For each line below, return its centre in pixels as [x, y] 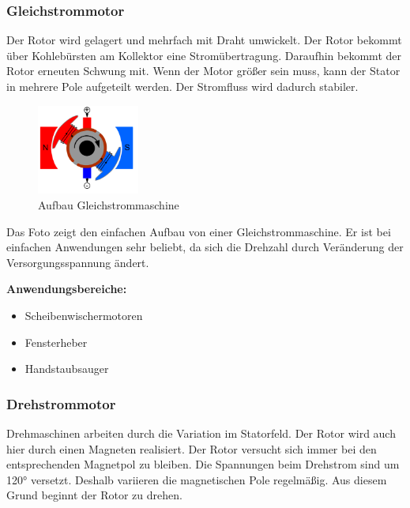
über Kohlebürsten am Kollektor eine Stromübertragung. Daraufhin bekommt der [204, 55]
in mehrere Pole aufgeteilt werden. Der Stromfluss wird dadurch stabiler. [182, 86]
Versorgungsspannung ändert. [78, 262]
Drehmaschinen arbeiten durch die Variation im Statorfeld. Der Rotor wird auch [201, 433]
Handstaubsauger [67, 369]
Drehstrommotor [61, 403]
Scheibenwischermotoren [84, 315]
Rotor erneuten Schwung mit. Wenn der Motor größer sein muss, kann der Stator [203, 71]
